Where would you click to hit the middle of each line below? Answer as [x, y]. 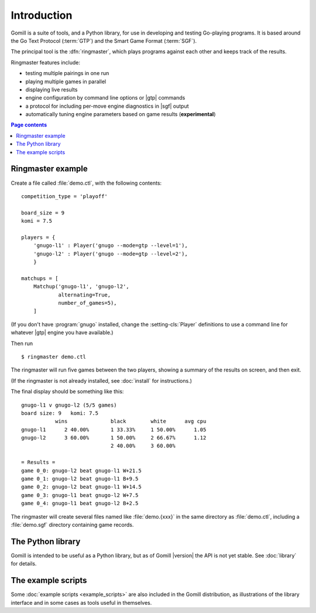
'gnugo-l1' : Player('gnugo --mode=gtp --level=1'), [111, 246]
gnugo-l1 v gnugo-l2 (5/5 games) [69, 405]
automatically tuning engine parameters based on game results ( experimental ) [121, 114]
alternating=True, [85, 295]
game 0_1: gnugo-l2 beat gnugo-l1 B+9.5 [80, 479]
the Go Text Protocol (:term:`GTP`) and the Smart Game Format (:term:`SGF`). [104, 40]
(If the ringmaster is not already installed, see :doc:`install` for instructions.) [102, 380]
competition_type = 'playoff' [65, 196]
